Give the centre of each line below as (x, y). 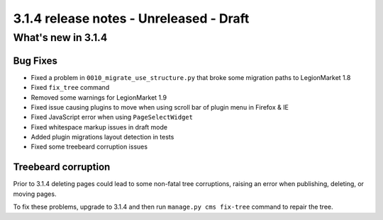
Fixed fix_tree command (70, 88)
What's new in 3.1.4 (60, 37)
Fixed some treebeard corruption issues (89, 147)
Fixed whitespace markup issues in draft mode (99, 127)
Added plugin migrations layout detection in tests (102, 137)
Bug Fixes (35, 60)
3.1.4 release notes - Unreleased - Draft (131, 18)
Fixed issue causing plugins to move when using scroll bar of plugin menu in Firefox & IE (160, 107)
